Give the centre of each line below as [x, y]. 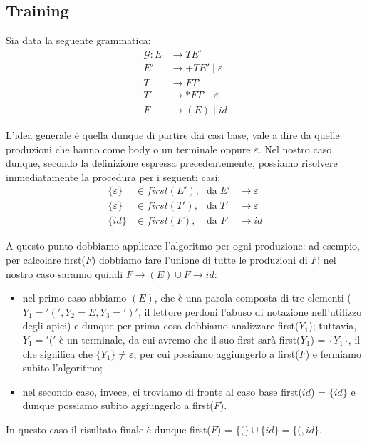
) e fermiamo [333, 353]
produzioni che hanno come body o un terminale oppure [128, 149]
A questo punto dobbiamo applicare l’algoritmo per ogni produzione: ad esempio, [183, 246]
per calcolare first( [46, 260]
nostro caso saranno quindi [64, 273]
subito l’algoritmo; [62, 368]
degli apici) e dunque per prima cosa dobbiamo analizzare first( [161, 325]
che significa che [57, 353]
